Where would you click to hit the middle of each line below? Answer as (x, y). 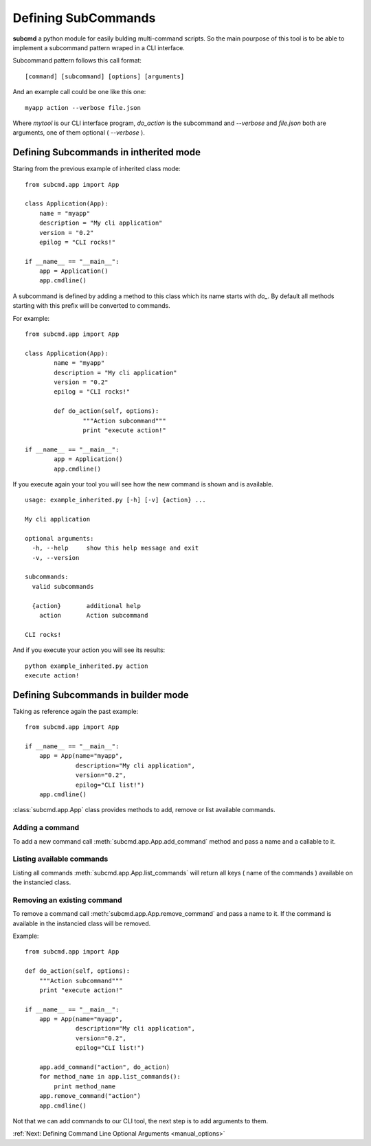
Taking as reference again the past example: (76, 711)
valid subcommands (63, 586)
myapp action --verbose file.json (83, 108)
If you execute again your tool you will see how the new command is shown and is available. (143, 484)
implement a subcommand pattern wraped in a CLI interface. (99, 47)
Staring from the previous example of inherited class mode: (97, 169)
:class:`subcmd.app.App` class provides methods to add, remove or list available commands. (144, 810)
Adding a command (46, 828)
